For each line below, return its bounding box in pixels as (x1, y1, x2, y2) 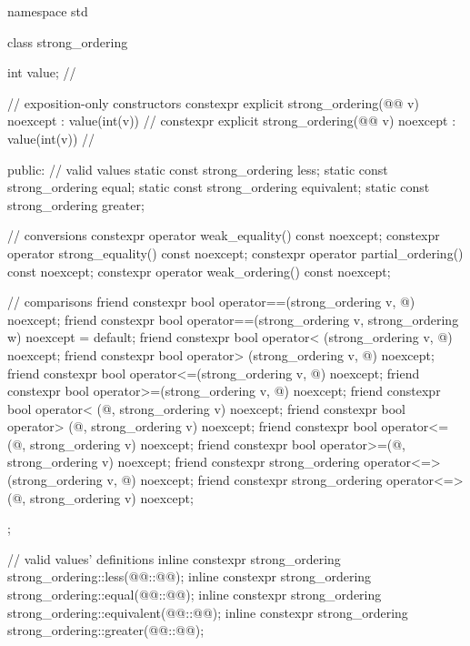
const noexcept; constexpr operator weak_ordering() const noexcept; (7, 261, 391, 280)
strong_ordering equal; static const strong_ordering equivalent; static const (7, 177, 430, 197)
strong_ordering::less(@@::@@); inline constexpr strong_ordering (7, 567, 372, 586)
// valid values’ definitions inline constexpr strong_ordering (7, 549, 341, 568)
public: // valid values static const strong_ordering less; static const (7, 159, 388, 178)
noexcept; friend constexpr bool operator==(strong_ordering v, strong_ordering (7, 309, 459, 328)
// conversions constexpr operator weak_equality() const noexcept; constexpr (7, 226, 440, 245)
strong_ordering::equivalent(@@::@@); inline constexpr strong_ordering (7, 602, 408, 621)
